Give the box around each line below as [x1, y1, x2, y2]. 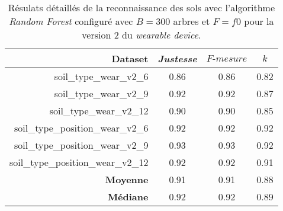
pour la [244, 14, 274, 28]
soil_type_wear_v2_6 [54, 69, 149, 83]
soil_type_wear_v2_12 [49, 104, 149, 117]
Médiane [107, 190, 149, 203]
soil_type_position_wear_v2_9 [14, 138, 149, 152]
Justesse [157, 52, 197, 65]
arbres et [173, 14, 210, 28]
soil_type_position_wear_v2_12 [9, 155, 149, 169]
